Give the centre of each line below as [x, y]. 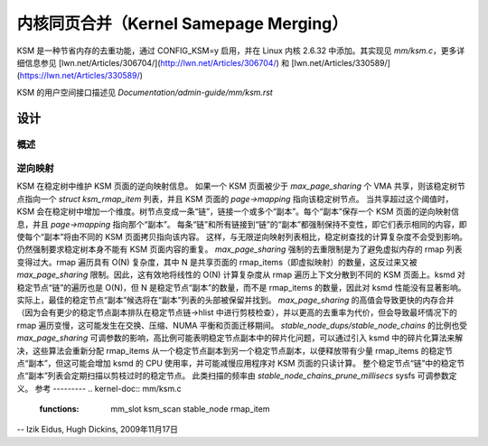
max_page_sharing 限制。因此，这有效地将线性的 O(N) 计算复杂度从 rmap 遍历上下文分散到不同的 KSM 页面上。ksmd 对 [241, 274]
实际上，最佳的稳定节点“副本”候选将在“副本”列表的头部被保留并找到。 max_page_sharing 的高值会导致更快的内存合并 [236, 300]
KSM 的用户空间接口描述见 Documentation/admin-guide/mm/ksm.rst [145, 92]
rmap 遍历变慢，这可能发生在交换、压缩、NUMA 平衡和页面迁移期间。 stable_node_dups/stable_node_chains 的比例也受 [242, 325]
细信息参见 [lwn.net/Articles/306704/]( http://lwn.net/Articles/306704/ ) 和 [153, 62]
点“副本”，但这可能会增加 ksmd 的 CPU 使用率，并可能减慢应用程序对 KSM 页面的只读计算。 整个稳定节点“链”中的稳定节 [241, 363]
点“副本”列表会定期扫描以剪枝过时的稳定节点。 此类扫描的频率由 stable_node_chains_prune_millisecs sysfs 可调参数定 [237, 376]
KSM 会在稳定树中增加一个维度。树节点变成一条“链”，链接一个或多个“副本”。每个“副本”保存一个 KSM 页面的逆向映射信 [238, 211]
